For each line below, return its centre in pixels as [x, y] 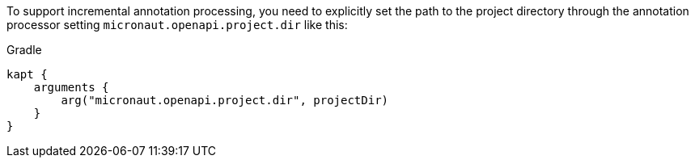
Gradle [24, 50]
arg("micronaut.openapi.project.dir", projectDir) [225, 100]
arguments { [71, 87]
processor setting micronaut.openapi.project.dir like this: [177, 25]
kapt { [27, 74]
